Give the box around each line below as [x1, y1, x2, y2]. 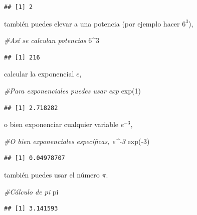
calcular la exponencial [4, 68, 74, 79]
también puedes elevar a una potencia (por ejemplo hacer [4, 18, 180, 28]
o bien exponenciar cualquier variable [4, 119, 119, 129]
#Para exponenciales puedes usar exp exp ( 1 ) [4, 85, 141, 95]
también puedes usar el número [4, 169, 100, 179]
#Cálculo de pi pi [4, 186, 59, 196]
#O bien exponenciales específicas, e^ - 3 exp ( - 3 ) [4, 135, 150, 146]
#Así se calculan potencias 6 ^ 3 [4, 35, 100, 45]
